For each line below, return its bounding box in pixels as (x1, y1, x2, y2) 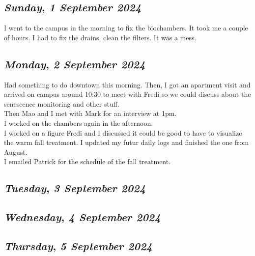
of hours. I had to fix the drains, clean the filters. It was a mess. (4, 32, 197, 42)
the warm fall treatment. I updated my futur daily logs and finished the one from (4, 137, 249, 147)
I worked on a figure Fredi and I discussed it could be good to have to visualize (4, 127, 242, 138)
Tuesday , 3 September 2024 (4, 180, 146, 196)
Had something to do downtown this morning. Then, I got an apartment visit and (4, 79, 251, 89)
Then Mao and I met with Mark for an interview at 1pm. (4, 108, 177, 118)
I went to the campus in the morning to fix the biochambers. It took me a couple (4, 23, 248, 33)
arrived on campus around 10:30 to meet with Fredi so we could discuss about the (4, 89, 251, 99)
